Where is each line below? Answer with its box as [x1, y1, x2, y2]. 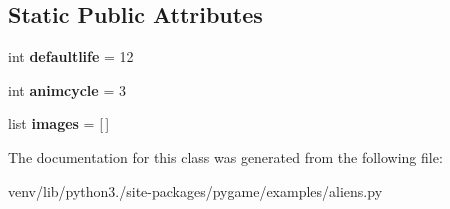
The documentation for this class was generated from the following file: [8, 146, 443, 167]
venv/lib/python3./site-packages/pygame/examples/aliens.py [8, 180, 383, 201]
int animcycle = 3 [8, 79, 126, 100]
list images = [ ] [8, 113, 110, 134]
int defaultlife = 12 [8, 46, 134, 67]
